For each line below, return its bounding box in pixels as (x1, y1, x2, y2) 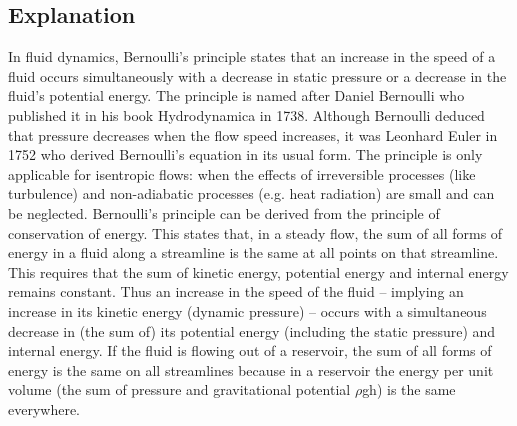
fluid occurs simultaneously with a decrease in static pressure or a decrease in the (8, 65, 507, 86)
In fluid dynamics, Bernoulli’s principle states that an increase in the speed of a (8, 46, 496, 67)
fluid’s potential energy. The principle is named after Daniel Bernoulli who (8, 85, 465, 106)
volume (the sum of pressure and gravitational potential (8, 379, 351, 400)
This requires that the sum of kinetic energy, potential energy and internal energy (8, 261, 509, 282)
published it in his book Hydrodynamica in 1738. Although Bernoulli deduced (8, 104, 485, 125)
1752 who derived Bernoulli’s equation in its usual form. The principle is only (8, 144, 483, 165)
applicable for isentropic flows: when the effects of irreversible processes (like (8, 163, 476, 184)
